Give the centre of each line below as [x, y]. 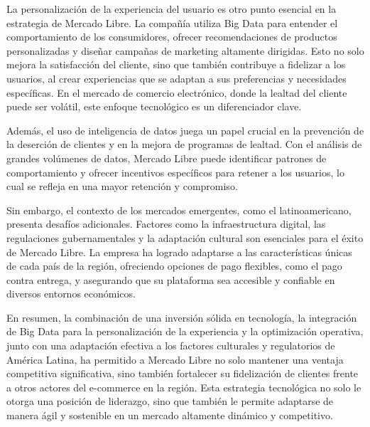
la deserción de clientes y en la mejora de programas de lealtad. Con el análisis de [184, 144]
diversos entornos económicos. [71, 294]
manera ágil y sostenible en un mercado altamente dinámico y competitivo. [170, 415]
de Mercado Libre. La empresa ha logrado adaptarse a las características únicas [179, 252]
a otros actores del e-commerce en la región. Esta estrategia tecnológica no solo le [184, 387]
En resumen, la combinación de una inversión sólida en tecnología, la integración [182, 317]
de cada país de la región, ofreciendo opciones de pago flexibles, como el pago [174, 266]
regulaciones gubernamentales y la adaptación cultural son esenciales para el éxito [185, 237]
